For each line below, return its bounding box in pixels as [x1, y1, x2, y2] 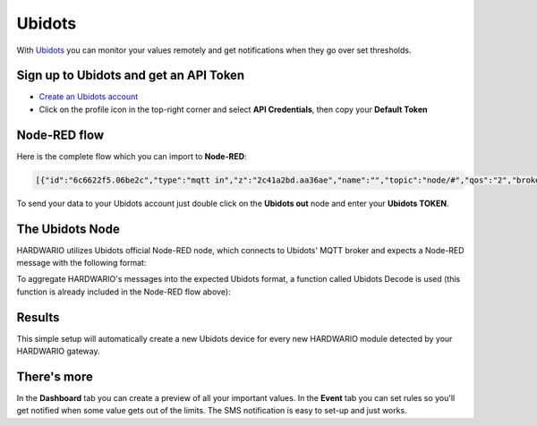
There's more [16, 369, 94, 384]
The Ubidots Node [16, 221, 120, 236]
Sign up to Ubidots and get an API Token [16, 68, 245, 83]
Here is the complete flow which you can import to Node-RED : [16, 150, 247, 161]
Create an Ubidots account [38, 91, 139, 102]
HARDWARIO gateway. [16, 345, 100, 357]
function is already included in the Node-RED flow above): [16, 286, 232, 297]
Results [16, 310, 60, 325]
